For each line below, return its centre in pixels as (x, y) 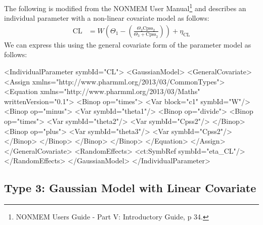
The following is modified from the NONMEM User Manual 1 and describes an (125, 7)
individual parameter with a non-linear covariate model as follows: (107, 18)
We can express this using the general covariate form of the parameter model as (128, 44)
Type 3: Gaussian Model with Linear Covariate (130, 188)
